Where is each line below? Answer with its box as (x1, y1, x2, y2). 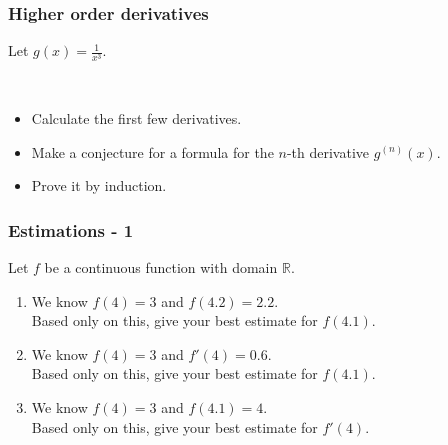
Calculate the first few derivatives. (31, 107, 242, 128)
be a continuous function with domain (44, 256, 278, 277)
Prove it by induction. (31, 175, 167, 196)
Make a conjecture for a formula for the (31, 141, 274, 162)
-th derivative (286, 141, 370, 162)
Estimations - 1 (8, 217, 134, 242)
